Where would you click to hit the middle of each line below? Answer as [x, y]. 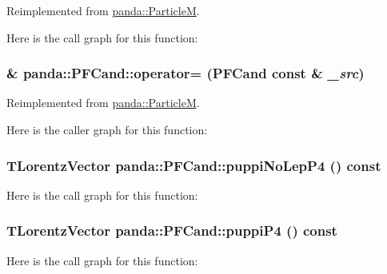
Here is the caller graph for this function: [107, 129]
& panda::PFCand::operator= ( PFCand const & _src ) [186, 73]
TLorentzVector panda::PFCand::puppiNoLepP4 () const [194, 165]
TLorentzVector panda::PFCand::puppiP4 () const [172, 230]
